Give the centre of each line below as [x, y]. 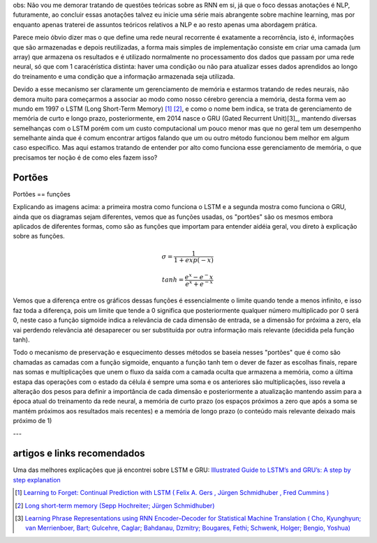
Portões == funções [42, 194]
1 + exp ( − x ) [194, 260]
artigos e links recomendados [79, 453]
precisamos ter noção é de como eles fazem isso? [85, 158]
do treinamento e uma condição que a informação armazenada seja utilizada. [124, 76]
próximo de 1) [32, 421]
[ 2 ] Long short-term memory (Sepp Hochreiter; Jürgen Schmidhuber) [115, 505]
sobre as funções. [39, 236]
